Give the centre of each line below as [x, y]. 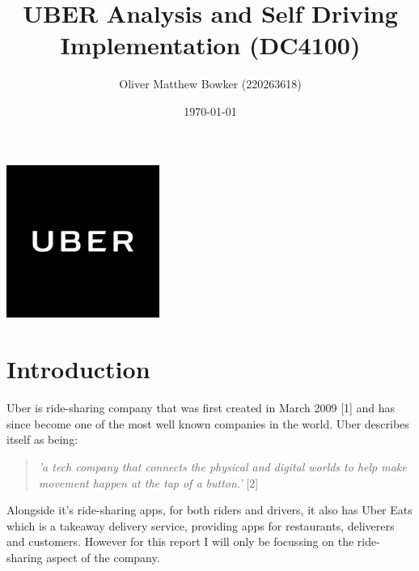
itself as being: [42, 439]
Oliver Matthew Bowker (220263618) [210, 84]
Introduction [78, 369]
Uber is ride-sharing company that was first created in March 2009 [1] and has [201, 408]
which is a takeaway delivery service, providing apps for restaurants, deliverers [201, 525]
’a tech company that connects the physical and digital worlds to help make [222, 466]
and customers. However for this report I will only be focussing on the [180, 541]
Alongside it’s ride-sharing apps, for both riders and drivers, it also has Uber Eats [209, 510]
